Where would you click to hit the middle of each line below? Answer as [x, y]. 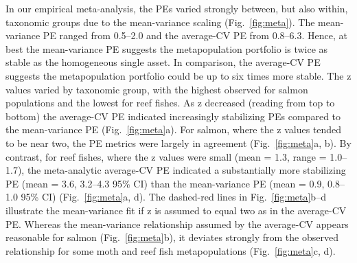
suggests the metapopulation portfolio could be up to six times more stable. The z [178, 75]
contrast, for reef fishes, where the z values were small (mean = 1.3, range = [166, 156]
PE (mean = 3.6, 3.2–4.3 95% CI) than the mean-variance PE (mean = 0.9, [165, 183]
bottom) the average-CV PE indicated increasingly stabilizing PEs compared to [173, 116]
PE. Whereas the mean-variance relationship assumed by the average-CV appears [177, 224]
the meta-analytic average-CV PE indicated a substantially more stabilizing [186, 170]
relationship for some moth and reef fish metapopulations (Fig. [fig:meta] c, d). [171, 250]
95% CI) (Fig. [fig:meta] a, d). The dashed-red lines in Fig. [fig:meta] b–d [173, 197]
